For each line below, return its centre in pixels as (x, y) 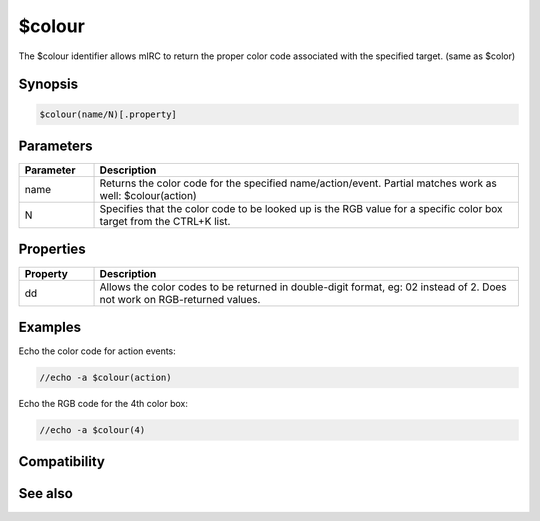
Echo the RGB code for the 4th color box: (103, 404)
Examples (50, 326)
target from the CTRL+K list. (165, 222)
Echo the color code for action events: (97, 351)
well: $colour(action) (148, 196)
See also (46, 493)
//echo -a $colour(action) (105, 378)
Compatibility (61, 461)
